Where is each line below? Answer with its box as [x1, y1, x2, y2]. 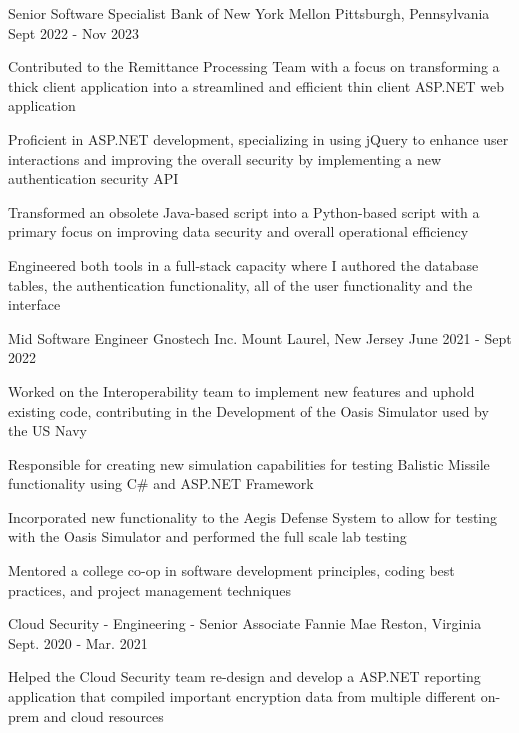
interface [8, 294, 61, 315]
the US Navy [8, 420, 87, 441]
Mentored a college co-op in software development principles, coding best [8, 560, 455, 581]
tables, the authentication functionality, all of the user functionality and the [8, 274, 473, 295]
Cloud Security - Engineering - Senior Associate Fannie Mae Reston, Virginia [8, 613, 482, 634]
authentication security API [8, 168, 179, 189]
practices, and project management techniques [8, 579, 291, 600]
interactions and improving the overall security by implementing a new [8, 148, 442, 169]
